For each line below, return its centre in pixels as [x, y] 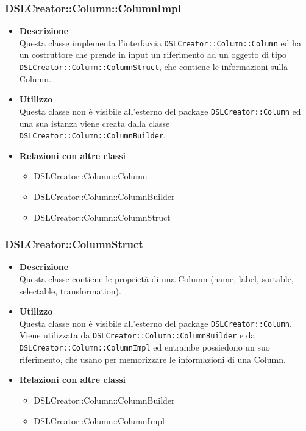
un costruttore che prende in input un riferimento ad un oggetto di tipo [153, 55]
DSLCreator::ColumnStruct [74, 244]
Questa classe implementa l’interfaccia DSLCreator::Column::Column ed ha [160, 42]
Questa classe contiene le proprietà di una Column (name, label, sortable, [156, 279]
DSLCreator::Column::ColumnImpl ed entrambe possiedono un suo [144, 347]
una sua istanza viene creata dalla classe [94, 123]
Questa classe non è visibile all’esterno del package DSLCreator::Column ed [160, 111]
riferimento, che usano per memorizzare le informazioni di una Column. [152, 359]
